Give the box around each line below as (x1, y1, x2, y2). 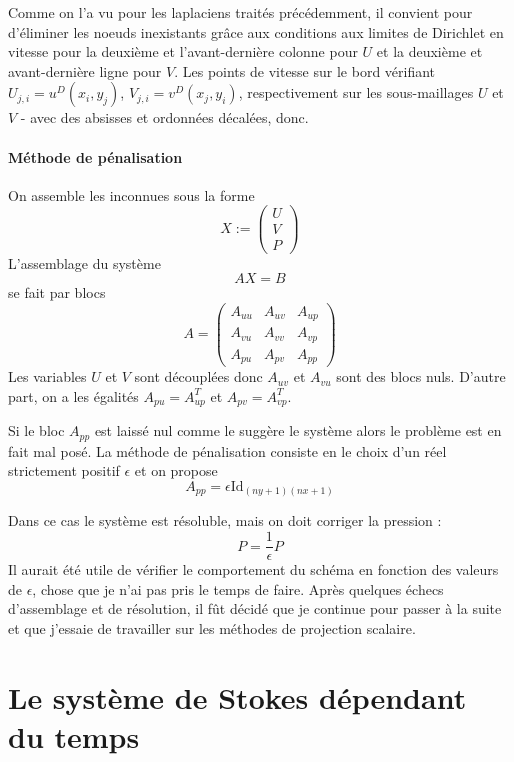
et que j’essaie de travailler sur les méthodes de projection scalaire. (8, 617, 416, 638)
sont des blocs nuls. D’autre (336, 366, 506, 387)
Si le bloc (8, 420, 65, 441)
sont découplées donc (134, 366, 263, 387)
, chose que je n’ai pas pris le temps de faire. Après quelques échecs (32, 578, 444, 599)
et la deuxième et (376, 41, 483, 62)
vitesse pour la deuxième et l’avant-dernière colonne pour (8, 41, 358, 62)
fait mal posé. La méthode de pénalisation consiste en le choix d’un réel (8, 440, 447, 461)
